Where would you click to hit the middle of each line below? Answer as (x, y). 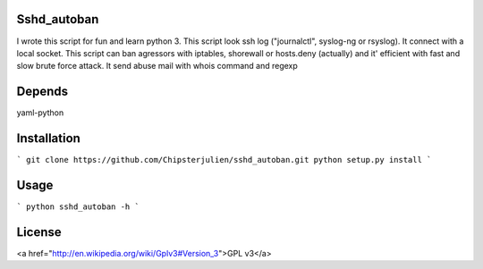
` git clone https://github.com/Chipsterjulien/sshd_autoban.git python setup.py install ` (224, 160)
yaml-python (40, 113)
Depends (42, 92)
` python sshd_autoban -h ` (78, 207)
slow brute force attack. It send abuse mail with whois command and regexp (157, 66)
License (39, 232)
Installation (48, 139)
